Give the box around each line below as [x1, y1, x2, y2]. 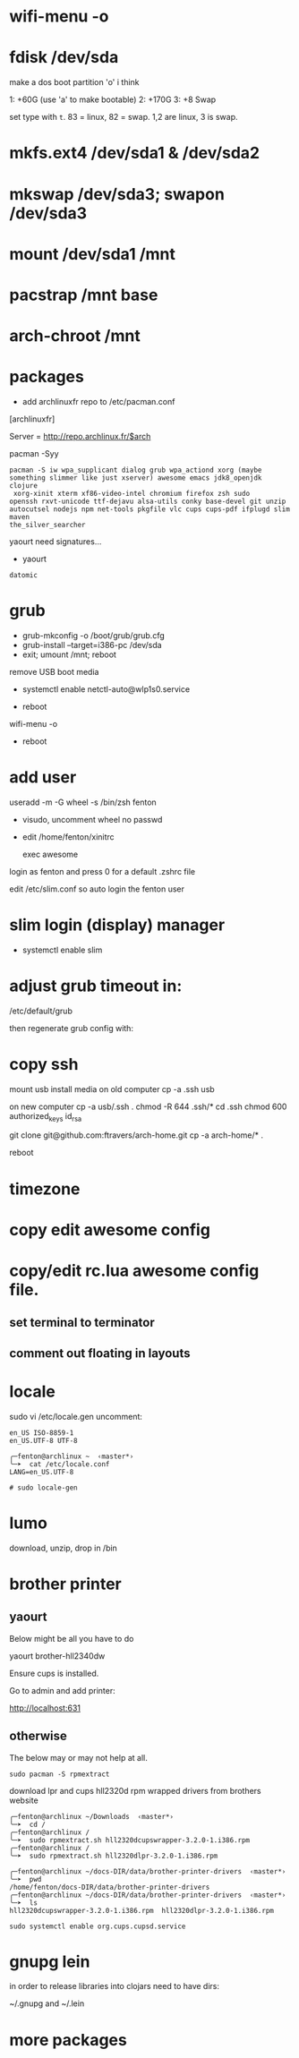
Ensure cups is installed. [9, 1668, 99, 1678]
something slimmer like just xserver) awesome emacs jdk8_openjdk [9, 474, 262, 482]
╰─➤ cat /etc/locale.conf [9, 1459, 110, 1469]
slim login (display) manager [9, 915, 226, 935]
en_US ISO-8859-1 [9, 1428, 74, 1438]
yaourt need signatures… [9, 536, 102, 547]
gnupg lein [9, 1951, 90, 1971]
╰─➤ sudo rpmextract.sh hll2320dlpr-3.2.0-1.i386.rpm [9, 1851, 218, 1860]
